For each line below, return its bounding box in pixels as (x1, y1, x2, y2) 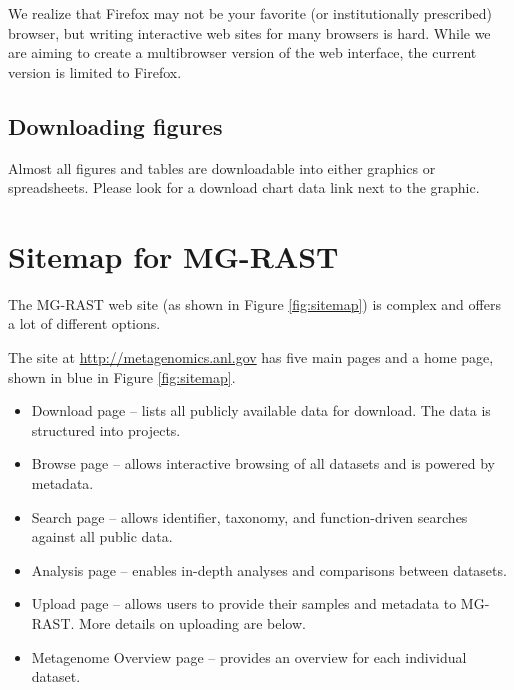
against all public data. (31, 526, 173, 547)
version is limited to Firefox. (8, 61, 182, 82)
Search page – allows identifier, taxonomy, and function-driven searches (31, 506, 468, 527)
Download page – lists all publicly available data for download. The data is (31, 400, 491, 421)
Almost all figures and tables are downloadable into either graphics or (8, 157, 436, 178)
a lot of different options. (8, 313, 161, 334)
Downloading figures (8, 110, 223, 141)
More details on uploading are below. (79, 613, 306, 634)
